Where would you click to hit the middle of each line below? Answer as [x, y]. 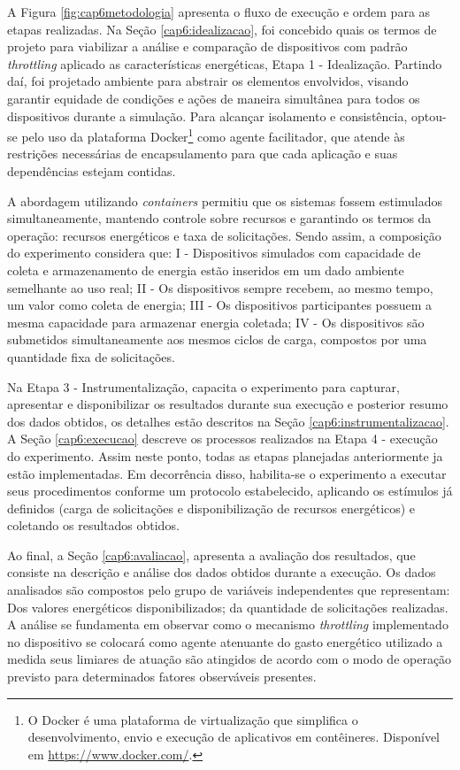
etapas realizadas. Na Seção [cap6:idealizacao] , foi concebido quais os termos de [222, 29]
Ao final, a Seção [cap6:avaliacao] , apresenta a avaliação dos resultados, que [211, 554]
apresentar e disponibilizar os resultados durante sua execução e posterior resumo [228, 404]
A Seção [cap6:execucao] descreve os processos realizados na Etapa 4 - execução [222, 439]
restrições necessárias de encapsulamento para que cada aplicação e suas [203, 154]
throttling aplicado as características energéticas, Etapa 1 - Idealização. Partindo [225, 63]
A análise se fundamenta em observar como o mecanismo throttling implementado [228, 624]
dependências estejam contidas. [92, 171]
